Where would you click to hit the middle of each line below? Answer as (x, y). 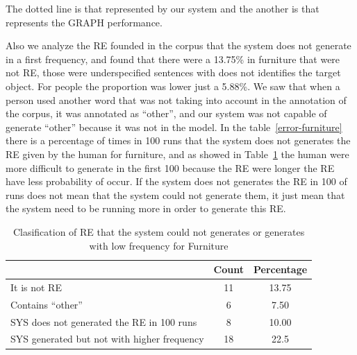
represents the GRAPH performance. (84, 22)
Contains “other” (47, 304)
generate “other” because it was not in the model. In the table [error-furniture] (174, 127)
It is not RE (36, 287)
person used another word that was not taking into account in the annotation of (176, 99)
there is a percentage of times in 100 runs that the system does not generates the (178, 140)
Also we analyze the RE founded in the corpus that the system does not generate (178, 45)
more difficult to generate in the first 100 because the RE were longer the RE (170, 167)
